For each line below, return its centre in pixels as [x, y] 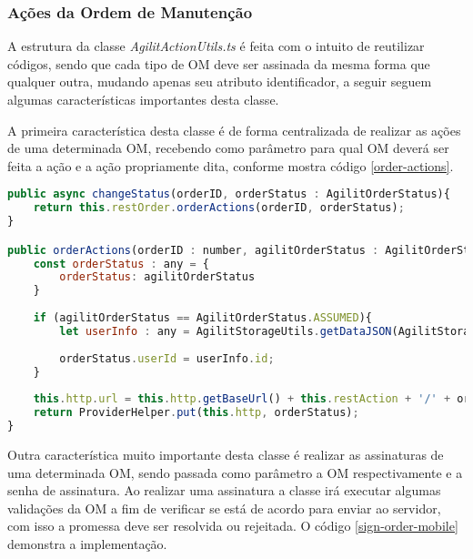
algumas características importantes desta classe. [143, 99]
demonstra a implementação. [87, 543]
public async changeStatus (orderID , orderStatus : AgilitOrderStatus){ [229, 194]
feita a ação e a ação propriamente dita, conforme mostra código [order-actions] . [231, 165]
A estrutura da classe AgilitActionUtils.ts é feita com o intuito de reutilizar [216, 46]
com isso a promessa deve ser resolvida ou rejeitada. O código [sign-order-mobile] [233, 526]
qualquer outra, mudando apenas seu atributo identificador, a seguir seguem [220, 81]
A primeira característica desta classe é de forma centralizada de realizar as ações [234, 130]
